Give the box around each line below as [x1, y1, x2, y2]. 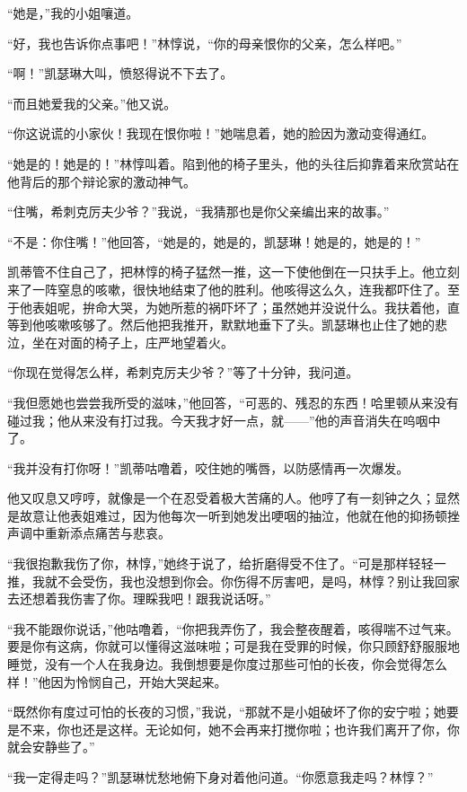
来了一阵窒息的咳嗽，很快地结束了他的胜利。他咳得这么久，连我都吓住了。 [7, 279, 447, 298]
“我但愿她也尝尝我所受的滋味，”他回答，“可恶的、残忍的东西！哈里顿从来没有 [7, 392, 459, 411]
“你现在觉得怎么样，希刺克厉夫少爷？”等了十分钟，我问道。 [7, 363, 359, 382]
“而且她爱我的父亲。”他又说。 [7, 93, 177, 112]
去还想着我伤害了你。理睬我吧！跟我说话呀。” [7, 589, 271, 608]
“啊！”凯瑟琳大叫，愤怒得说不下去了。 [7, 64, 233, 83]
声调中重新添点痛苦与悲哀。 [7, 524, 171, 542]
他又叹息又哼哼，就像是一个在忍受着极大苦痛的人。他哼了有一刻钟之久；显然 [7, 488, 460, 507]
